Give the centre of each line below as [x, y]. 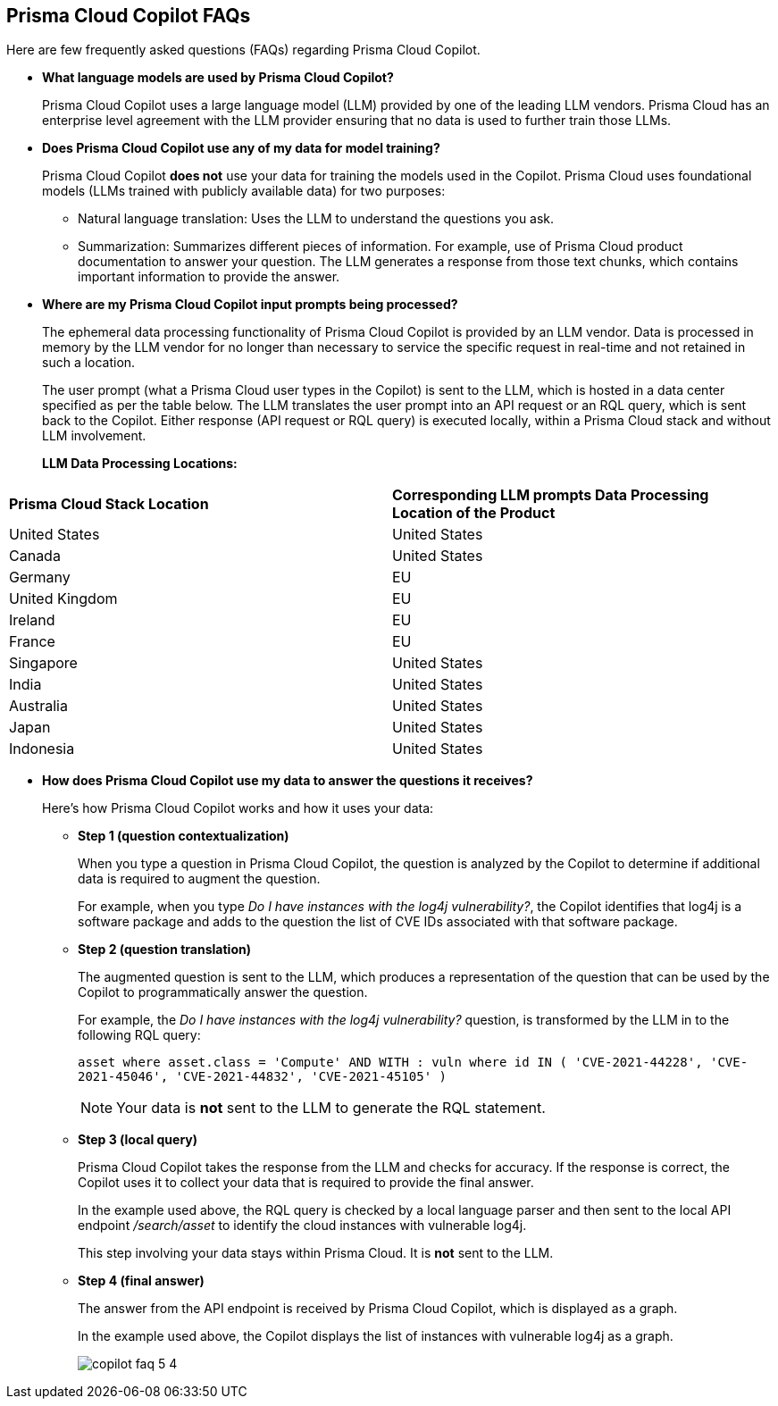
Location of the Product [474, 513]
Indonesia [42, 749]
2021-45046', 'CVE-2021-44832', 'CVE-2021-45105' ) [263, 1077]
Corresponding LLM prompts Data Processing [551, 495]
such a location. [89, 363]
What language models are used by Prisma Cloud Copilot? [218, 78]
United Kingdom [63, 599]
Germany [40, 577]
